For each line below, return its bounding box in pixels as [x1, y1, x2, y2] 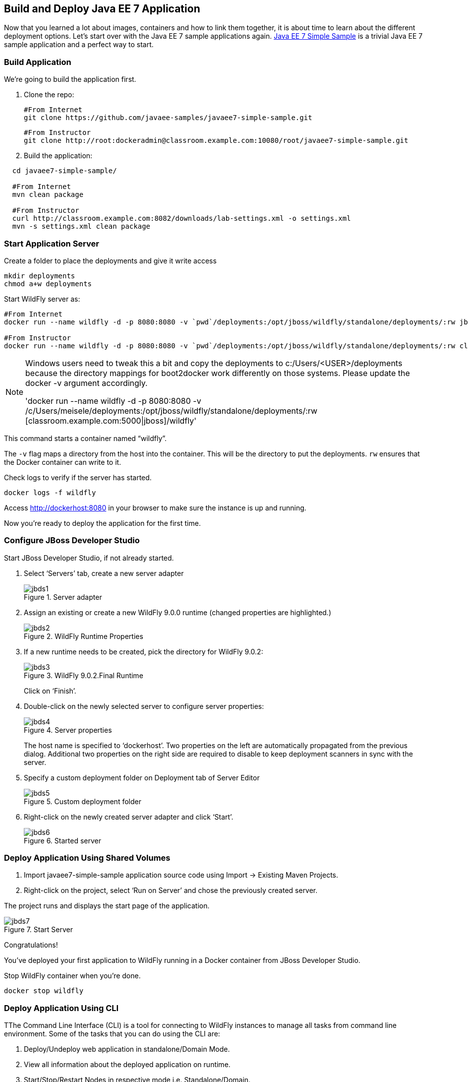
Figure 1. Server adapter [24, 592, 102, 601]
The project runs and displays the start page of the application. [4, 901, 210, 910]
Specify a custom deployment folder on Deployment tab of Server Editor [24, 773, 260, 782]
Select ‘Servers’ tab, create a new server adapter [24, 569, 184, 577]
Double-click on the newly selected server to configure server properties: [24, 701, 264, 710]
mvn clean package [12, 191, 84, 199]
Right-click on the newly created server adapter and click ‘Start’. [24, 812, 234, 821]
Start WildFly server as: [4, 294, 80, 303]
